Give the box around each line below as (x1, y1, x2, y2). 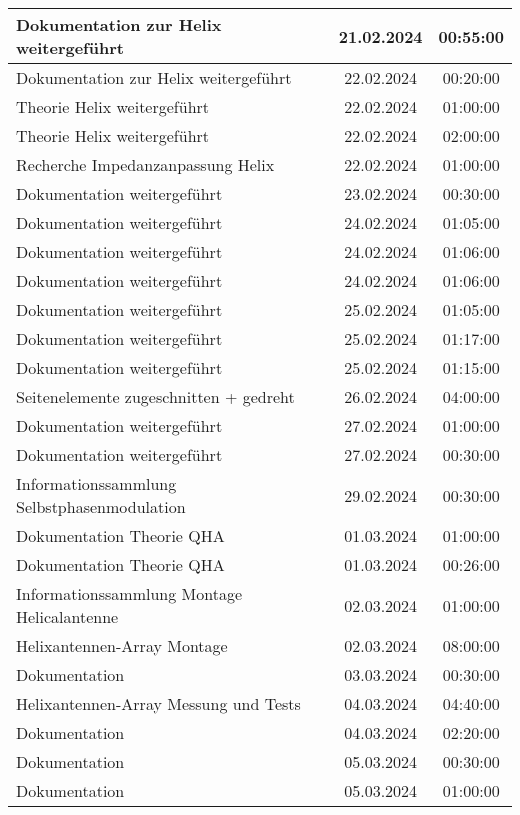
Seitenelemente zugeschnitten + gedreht (16, 385, 295, 408)
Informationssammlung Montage (16, 582, 243, 605)
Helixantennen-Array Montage (16, 634, 228, 657)
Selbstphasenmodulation (16, 495, 186, 518)
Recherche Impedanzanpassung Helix (16, 153, 275, 176)
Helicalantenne (16, 605, 119, 628)
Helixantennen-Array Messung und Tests (16, 692, 301, 715)
